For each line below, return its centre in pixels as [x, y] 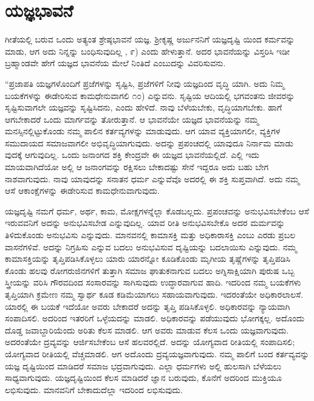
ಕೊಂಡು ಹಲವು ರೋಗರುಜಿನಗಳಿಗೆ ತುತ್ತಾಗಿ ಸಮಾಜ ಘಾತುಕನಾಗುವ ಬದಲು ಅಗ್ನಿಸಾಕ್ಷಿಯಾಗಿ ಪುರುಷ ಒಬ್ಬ [150, 270]
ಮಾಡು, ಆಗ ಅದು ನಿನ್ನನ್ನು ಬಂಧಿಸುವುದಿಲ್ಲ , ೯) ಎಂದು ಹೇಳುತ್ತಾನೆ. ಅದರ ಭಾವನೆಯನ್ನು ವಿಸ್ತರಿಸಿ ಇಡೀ [147, 51]
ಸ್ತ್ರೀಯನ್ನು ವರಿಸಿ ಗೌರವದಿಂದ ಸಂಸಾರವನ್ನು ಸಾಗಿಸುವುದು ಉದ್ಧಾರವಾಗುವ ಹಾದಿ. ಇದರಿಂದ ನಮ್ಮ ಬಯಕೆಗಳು [153, 282]
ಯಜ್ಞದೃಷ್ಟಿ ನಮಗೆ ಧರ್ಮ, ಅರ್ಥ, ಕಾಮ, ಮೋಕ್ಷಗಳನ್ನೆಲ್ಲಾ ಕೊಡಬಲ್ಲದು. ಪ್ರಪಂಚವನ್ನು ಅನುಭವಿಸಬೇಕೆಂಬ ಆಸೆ [157, 211]
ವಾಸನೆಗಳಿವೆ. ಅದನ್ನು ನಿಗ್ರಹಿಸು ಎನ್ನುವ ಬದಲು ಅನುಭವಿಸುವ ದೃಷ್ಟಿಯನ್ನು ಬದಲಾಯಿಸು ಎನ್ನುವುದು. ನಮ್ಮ [151, 246]
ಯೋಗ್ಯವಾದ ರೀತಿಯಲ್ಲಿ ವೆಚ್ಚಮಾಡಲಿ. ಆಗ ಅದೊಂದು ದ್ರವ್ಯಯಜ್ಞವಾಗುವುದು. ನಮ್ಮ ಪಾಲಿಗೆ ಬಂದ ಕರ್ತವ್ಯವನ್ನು [157, 353]
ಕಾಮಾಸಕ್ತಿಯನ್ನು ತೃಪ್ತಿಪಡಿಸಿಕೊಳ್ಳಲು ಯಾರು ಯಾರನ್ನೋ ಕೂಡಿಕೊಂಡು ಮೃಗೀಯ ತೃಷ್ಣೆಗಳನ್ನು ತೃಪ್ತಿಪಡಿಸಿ [148, 259]
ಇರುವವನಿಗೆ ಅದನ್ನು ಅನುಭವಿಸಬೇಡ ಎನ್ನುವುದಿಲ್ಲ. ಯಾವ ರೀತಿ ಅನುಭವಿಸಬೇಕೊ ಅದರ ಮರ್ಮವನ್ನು [145, 223]
